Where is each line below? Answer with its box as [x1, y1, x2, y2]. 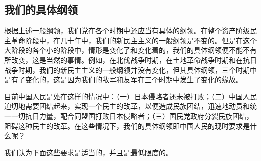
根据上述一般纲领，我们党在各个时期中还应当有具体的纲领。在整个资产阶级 [4, 25, 250, 36]
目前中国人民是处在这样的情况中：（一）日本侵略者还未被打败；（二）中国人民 [4, 91, 257, 101]
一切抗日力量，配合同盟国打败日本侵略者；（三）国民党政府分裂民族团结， [11, 110, 253, 121]
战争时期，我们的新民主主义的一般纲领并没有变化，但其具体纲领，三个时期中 [4, 64, 257, 75]
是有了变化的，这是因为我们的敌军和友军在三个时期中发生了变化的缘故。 [4, 74, 243, 85]
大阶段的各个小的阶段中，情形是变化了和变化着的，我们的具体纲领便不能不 [4, 45, 250, 55]
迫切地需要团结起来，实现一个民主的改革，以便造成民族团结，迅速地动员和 [4, 101, 250, 111]
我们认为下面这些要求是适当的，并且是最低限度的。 [4, 147, 173, 157]
